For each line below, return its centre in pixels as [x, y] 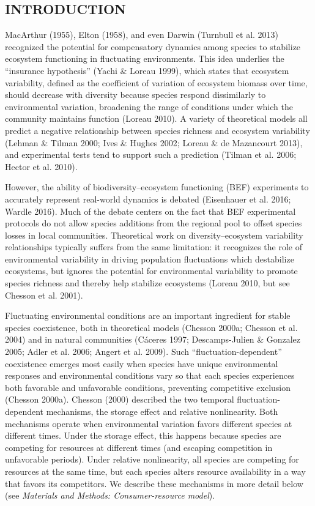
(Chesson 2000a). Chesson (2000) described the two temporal [120, 399]
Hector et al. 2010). [41, 166]
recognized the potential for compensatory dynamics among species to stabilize [153, 46]
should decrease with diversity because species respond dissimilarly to [135, 95]
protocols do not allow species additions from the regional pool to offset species [154, 223]
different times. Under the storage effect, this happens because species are [143, 435]
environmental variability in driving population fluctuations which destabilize [150, 259]
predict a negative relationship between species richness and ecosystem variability [157, 130]
